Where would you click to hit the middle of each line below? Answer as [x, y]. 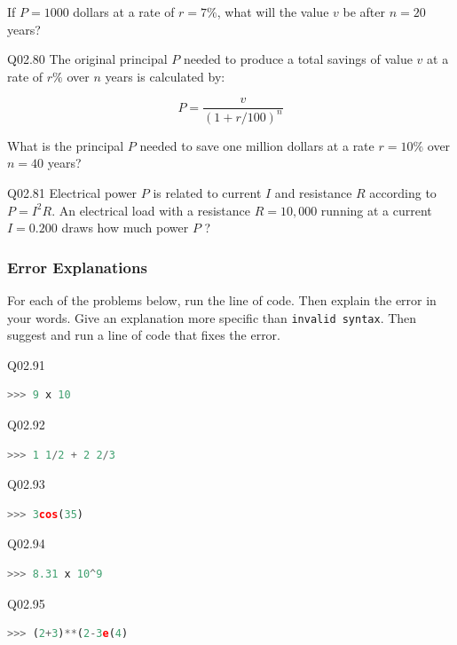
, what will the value [273, 12]
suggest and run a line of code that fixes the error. [144, 335]
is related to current [207, 192]
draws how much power [125, 228]
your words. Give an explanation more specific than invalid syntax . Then [212, 317]
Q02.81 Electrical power [72, 192]
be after [364, 12]
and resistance [313, 192]
